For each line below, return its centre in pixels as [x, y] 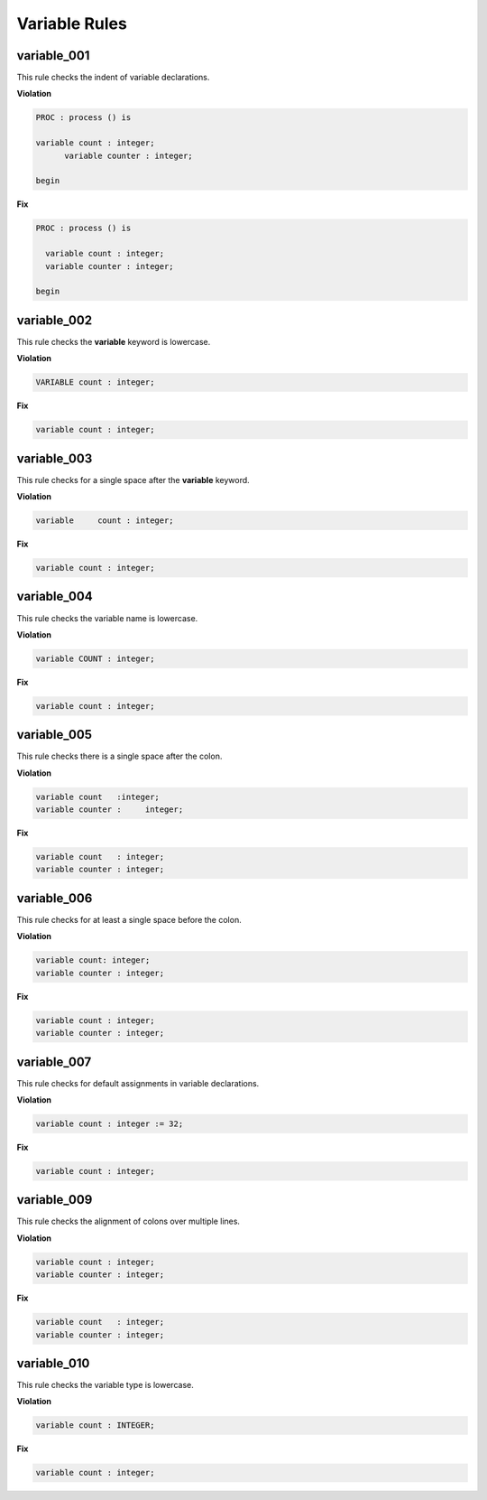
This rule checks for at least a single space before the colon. [129, 919]
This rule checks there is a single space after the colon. [119, 756]
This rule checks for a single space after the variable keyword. [133, 480]
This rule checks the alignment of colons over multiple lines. [129, 1221]
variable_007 [54, 1062]
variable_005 [54, 735]
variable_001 [53, 56]
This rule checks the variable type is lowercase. [105, 1385]
